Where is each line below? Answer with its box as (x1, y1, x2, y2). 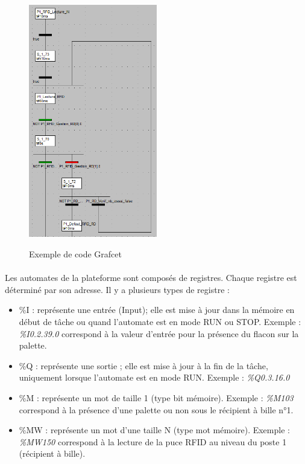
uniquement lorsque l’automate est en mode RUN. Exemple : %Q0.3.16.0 (19, 371, 290, 384)
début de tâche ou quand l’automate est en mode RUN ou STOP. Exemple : (19, 315, 301, 328)
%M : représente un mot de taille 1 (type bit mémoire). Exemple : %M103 (19, 391, 294, 404)
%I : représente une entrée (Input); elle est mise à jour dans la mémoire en (19, 303, 295, 316)
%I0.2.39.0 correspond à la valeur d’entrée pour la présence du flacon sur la (19, 327, 299, 340)
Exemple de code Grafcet (29, 248, 122, 260)
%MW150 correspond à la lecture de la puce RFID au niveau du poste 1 (19, 435, 287, 448)
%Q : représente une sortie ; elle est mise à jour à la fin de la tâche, (19, 359, 268, 372)
